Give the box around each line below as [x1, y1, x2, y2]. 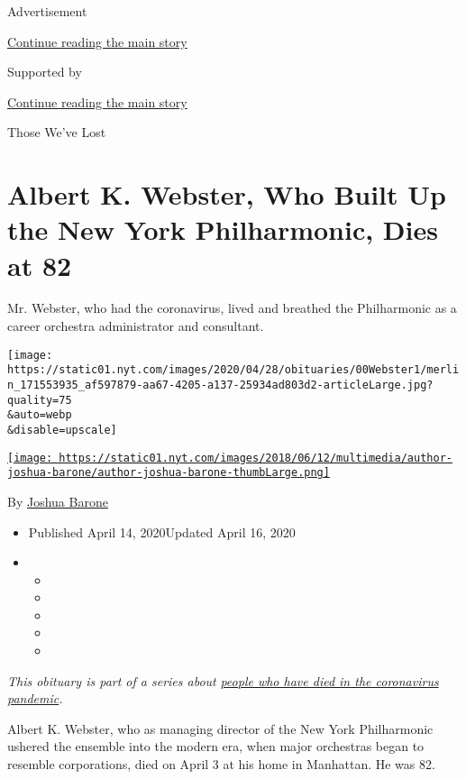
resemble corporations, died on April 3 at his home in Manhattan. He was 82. [7, 755, 435, 774]
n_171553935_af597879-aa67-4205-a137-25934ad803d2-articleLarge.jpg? [7, 378, 434, 391]
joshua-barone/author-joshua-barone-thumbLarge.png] [7, 466, 330, 480]
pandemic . [7, 689, 63, 708]
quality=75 [7, 393, 72, 407]
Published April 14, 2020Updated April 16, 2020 [28, 522, 296, 541]
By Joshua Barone [7, 491, 108, 510]
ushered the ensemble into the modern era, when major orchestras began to [7, 737, 425, 756]
